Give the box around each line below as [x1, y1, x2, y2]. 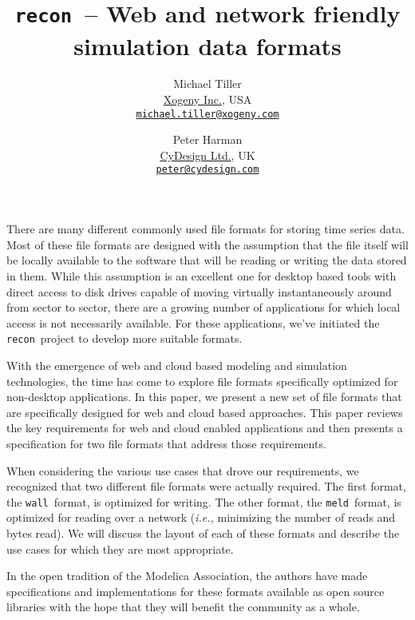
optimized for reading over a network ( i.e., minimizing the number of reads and [6, 509, 396, 526]
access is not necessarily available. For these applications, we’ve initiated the [6, 314, 380, 331]
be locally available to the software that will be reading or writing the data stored [6, 252, 407, 268]
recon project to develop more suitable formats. [6, 330, 243, 347]
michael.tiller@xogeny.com [136, 108, 279, 120]
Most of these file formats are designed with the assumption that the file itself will [6, 236, 409, 252]
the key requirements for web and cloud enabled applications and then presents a [6, 419, 403, 436]
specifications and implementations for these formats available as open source [6, 582, 385, 599]
